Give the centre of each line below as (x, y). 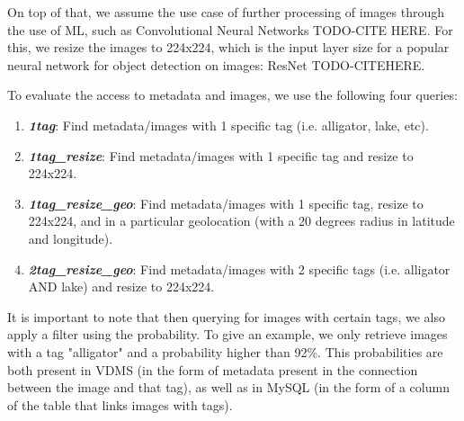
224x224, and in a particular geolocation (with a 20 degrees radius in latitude (241, 221)
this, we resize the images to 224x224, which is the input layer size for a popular (228, 47)
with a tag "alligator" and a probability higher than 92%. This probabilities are (225, 351)
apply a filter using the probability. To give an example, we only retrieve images (228, 334)
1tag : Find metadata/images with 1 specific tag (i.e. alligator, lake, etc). (228, 125)
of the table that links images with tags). (120, 404)
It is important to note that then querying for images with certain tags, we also (226, 316)
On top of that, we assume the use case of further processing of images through (226, 12)
